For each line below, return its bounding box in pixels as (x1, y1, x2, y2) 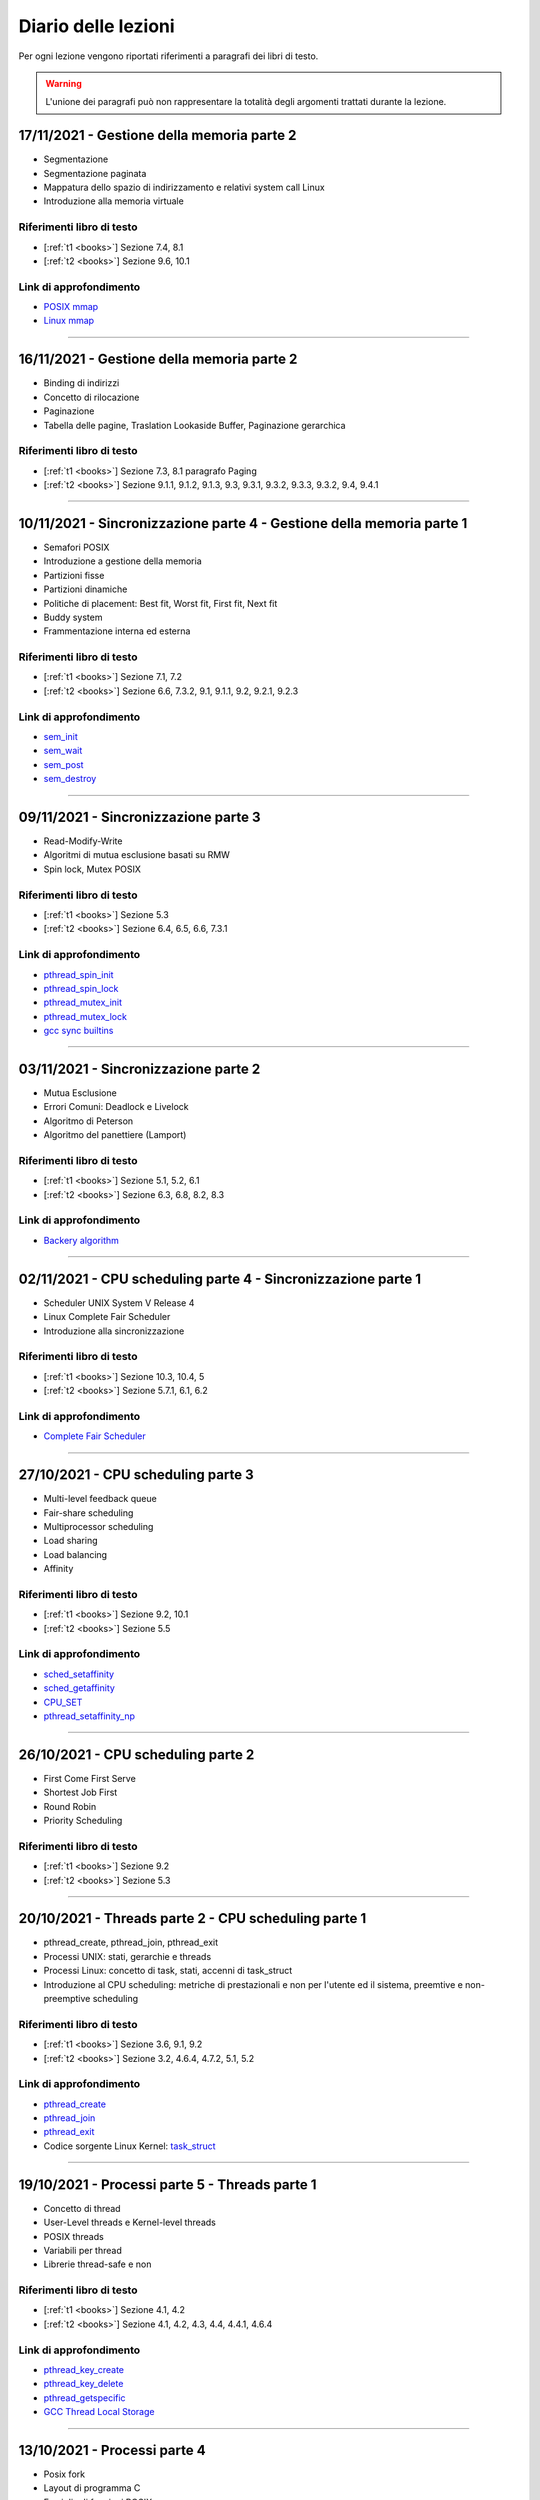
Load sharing (43, 1535, 99, 1547)
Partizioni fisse (43, 569, 105, 581)
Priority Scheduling (43, 1814, 123, 1826)
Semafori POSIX (43, 541, 110, 553)
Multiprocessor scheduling (43, 1520, 154, 1532)
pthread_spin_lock (43, 982, 119, 994)
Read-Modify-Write (43, 835, 123, 847)
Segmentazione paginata (43, 167, 147, 179)
